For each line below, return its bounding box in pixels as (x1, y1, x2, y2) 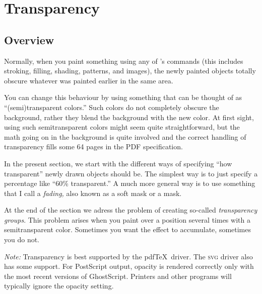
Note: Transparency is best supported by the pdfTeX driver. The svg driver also (4, 251, 253, 261)
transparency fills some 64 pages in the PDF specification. (4, 141, 183, 152)
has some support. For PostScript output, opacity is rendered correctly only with (4, 261, 254, 271)
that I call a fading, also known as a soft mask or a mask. (4, 187, 182, 198)
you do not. (4, 234, 40, 245)
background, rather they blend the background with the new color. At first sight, (4, 112, 254, 122)
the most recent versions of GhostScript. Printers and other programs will (4, 270, 232, 281)
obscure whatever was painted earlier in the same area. (4, 75, 173, 85)
